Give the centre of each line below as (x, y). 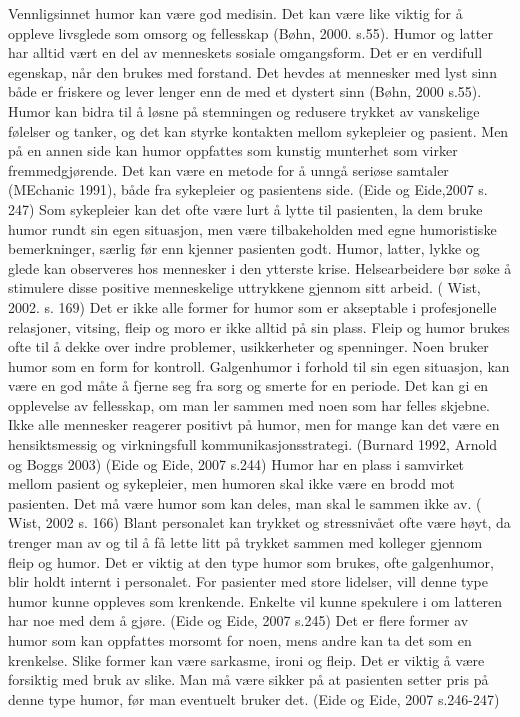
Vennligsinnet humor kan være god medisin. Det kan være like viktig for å (235, 13)
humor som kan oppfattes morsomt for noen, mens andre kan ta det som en (240, 640)
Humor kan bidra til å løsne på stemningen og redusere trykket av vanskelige (244, 110)
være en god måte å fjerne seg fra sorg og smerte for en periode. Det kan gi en (248, 385)
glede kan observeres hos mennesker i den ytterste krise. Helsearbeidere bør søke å (260, 267)
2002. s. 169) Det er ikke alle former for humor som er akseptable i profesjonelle (252, 306)
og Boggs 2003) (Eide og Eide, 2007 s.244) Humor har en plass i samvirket (236, 463)
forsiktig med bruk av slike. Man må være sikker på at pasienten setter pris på (248, 679)
